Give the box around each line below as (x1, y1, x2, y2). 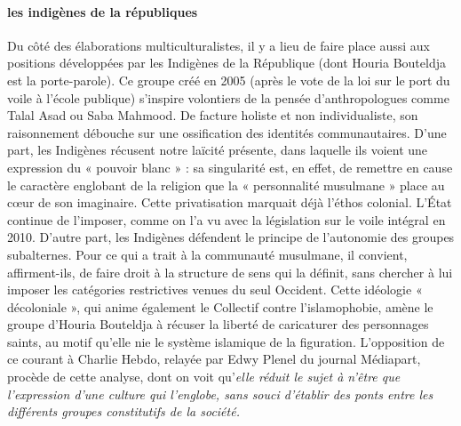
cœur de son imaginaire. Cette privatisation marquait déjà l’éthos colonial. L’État (7, 193, 452, 212)
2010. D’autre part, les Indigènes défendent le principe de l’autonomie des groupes (7, 228, 455, 246)
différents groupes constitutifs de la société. (7, 402, 240, 421)
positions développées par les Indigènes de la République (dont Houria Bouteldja (7, 53, 446, 72)
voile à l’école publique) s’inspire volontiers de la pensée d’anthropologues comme (7, 88, 449, 107)
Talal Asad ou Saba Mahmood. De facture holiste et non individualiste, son (7, 106, 418, 125)
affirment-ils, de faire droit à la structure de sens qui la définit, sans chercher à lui (7, 262, 453, 281)
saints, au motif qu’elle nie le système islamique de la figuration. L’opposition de (7, 332, 445, 350)
